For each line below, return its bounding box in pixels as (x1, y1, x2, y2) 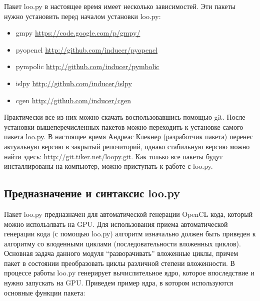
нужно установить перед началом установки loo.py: (4, 11, 161, 21)
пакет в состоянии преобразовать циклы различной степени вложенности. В (4, 257, 235, 268)
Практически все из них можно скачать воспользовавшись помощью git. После (4, 112, 245, 122)
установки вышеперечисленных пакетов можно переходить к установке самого (4, 121, 243, 132)
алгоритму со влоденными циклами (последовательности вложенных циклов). (4, 238, 241, 248)
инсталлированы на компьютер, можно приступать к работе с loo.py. (4, 161, 213, 171)
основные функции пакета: (4, 287, 85, 297)
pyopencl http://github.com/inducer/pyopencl (15, 44, 158, 55)
